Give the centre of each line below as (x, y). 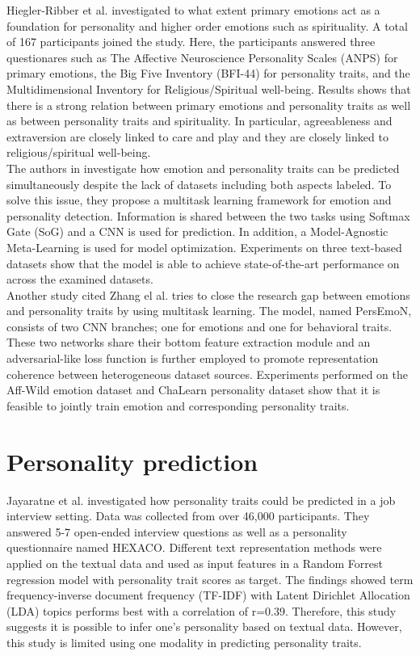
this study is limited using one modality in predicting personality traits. (184, 642)
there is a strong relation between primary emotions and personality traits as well (209, 105)
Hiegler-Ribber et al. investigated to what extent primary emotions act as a (193, 10)
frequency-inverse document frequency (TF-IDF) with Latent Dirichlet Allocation (208, 595)
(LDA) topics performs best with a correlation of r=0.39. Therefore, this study (202, 610)
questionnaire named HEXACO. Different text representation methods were (194, 547)
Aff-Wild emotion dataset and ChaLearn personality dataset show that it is (193, 390)
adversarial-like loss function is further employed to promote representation (193, 358)
